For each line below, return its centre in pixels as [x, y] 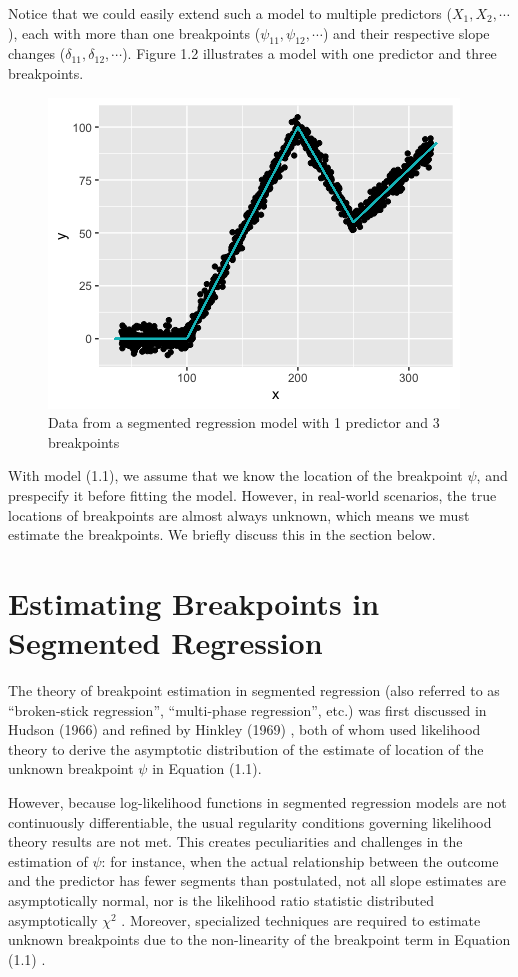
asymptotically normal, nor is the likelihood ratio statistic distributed [221, 899]
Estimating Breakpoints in [194, 602]
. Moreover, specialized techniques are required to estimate [301, 919]
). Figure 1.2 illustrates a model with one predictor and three [309, 53]
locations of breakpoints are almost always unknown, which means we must [239, 514]
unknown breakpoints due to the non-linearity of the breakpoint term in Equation [259, 939]
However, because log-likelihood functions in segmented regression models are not [257, 802]
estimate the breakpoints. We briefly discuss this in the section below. [222, 534]
